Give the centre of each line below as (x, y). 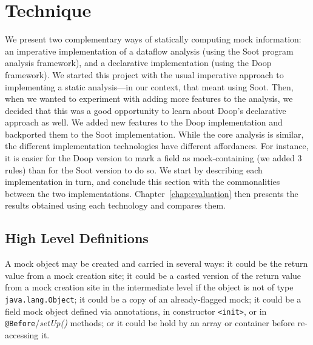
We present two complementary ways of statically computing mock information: (153, 39)
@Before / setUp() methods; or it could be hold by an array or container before (150, 323)
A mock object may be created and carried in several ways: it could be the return (156, 263)
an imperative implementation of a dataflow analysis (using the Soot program (149, 51)
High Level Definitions (77, 238)
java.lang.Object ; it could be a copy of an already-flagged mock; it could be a (153, 299)
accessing (22, 334)
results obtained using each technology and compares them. (115, 205)
